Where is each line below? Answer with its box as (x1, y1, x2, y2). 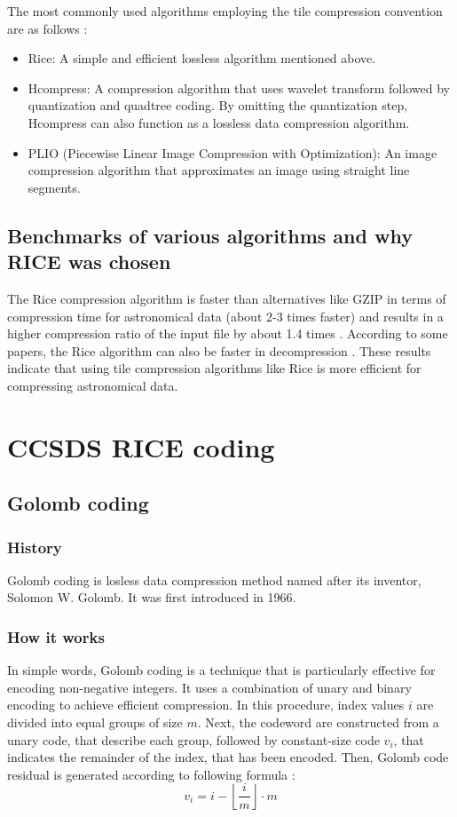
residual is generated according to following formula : (7, 765, 295, 783)
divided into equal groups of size (7, 713, 183, 732)
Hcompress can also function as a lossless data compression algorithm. (28, 113, 410, 131)
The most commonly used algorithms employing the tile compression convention (7, 2, 443, 20)
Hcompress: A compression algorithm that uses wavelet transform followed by (28, 78, 450, 97)
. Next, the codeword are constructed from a (197, 713, 439, 732)
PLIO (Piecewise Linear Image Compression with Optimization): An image (28, 143, 437, 162)
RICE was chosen (7, 248, 171, 275)
